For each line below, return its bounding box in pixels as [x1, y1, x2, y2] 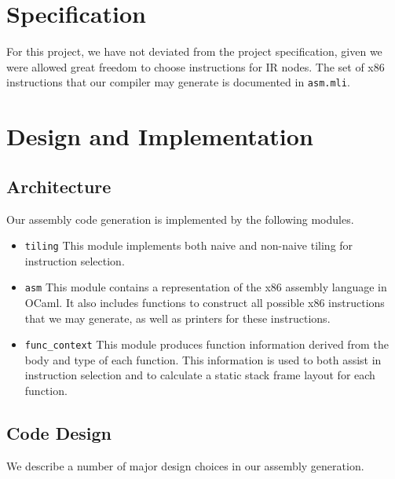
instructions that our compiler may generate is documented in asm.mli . [6, 74, 350, 90]
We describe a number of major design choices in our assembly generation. [6, 457, 364, 474]
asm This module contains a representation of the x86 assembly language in [24, 279, 387, 295]
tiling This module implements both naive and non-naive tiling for [24, 237, 353, 254]
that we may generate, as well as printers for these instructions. [24, 309, 331, 326]
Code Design [6, 421, 112, 445]
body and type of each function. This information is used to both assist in [24, 351, 382, 367]
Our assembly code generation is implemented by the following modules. [6, 210, 354, 227]
